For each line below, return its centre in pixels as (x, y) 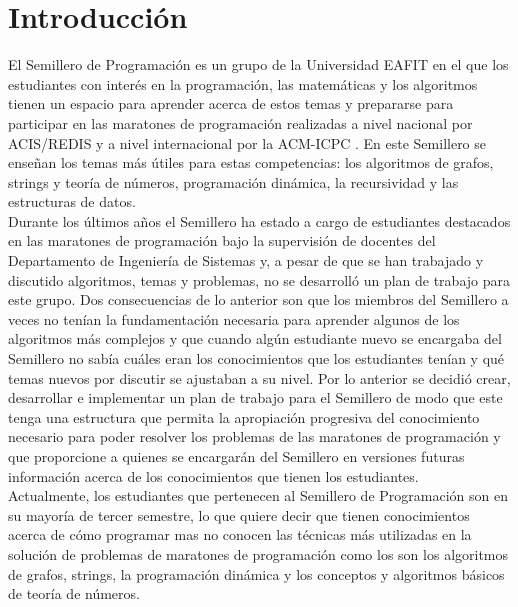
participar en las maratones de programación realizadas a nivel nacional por (240, 122)
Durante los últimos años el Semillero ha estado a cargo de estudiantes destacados (259, 220)
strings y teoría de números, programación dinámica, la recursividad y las (233, 181)
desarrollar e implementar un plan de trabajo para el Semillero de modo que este (255, 397)
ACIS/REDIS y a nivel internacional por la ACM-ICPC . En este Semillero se (247, 142)
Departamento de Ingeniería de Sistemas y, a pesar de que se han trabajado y (246, 260)
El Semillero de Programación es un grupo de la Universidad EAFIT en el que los (258, 64)
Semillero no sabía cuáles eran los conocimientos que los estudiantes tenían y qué (256, 358)
